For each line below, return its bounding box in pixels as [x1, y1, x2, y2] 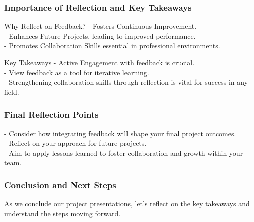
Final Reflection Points [4, 108, 99, 121]
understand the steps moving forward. [4, 208, 121, 218]
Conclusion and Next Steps [4, 178, 116, 191]
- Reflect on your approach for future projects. [4, 138, 147, 148]
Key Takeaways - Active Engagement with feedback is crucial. [4, 57, 195, 67]
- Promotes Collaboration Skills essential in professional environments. [4, 40, 220, 51]
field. [4, 86, 19, 97]
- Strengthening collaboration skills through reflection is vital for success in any [4, 77, 248, 87]
